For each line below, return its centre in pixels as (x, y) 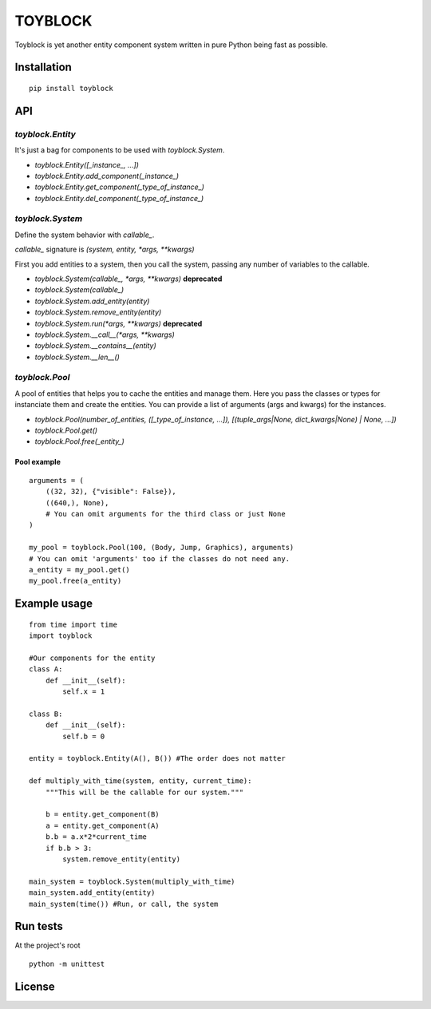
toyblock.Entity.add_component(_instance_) (107, 176)
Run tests (39, 926)
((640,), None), (77, 503)
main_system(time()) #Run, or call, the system (124, 904)
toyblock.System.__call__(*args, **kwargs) (105, 334)
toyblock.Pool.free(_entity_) (80, 441)
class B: (46, 714)
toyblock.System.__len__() (77, 357)
